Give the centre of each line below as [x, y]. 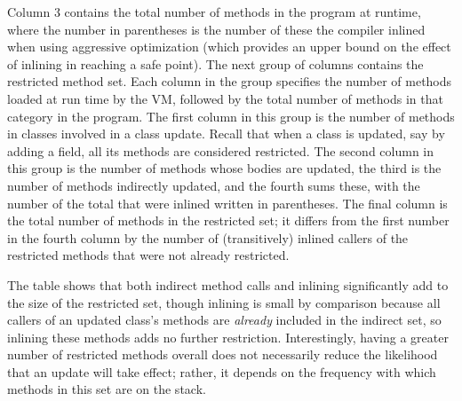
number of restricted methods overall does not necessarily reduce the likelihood [223, 354]
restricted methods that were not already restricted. [148, 255]
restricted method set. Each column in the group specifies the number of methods [230, 81]
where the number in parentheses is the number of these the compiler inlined [216, 29]
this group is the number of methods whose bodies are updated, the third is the [224, 168]
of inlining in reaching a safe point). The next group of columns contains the [215, 63]
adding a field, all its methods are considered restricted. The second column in [221, 150]
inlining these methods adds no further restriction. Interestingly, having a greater [228, 337]
